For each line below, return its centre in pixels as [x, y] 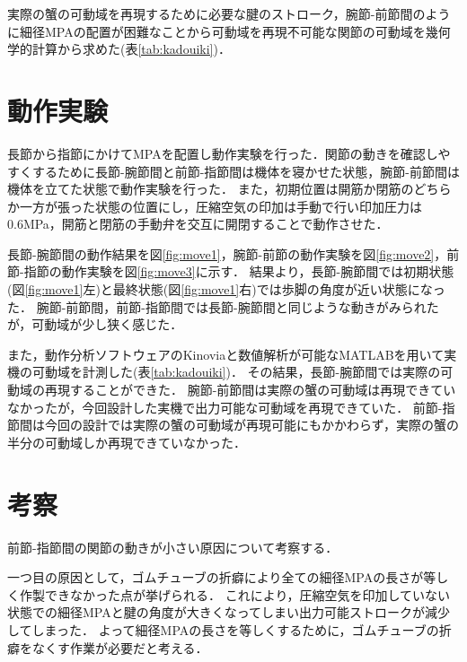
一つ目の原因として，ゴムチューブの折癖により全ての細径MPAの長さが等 [222, 577]
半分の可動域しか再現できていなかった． [127, 442]
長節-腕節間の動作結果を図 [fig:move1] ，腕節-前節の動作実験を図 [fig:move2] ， [227, 253]
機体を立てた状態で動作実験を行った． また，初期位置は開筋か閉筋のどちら [229, 189]
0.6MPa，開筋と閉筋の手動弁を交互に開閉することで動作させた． [198, 224]
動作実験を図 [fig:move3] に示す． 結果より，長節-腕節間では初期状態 [258, 271]
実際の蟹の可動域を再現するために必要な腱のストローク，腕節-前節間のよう [229, 13]
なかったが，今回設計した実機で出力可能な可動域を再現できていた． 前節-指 [231, 407]
